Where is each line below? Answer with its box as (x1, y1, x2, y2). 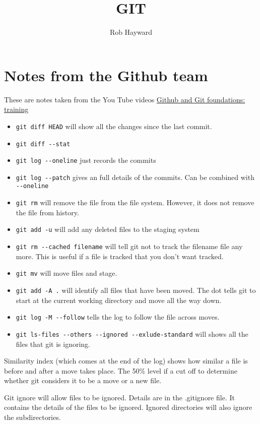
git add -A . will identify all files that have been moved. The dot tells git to (16, 284, 256, 295)
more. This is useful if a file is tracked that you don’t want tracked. (16, 251, 224, 261)
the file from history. (16, 207, 79, 217)
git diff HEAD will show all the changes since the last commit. (16, 120, 212, 131)
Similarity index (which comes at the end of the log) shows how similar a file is (4, 355, 248, 366)
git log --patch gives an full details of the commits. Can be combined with (16, 171, 254, 182)
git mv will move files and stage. (16, 268, 117, 278)
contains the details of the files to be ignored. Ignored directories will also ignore (4, 402, 252, 412)
